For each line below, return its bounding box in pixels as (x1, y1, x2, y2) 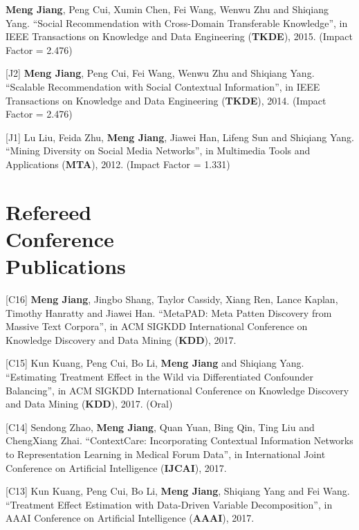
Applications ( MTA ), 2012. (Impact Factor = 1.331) (6, 156, 230, 171)
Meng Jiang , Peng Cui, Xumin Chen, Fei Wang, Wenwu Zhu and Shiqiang (6, 2, 329, 16)
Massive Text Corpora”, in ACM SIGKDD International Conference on (6, 319, 308, 333)
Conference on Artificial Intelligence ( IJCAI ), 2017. (6, 460, 227, 475)
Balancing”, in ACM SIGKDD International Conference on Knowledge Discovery (6, 383, 349, 397)
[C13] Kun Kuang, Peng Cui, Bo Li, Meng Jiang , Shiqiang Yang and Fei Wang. (6, 484, 350, 498)
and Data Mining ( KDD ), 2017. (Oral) (6, 396, 173, 411)
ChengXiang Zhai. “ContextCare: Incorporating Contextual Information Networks (6, 433, 353, 448)
